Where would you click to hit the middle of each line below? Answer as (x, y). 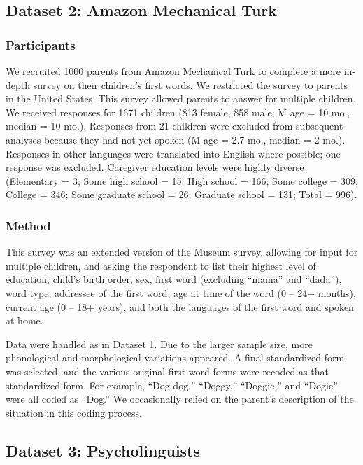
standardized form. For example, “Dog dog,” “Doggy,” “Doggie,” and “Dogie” (172, 385)
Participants (41, 44)
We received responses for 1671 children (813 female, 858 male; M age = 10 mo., (178, 112)
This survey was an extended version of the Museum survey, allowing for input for (182, 252)
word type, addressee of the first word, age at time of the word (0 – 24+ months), (181, 292)
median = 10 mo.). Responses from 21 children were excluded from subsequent (175, 126)
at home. (24, 320)
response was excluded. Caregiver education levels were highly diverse (155, 167)
